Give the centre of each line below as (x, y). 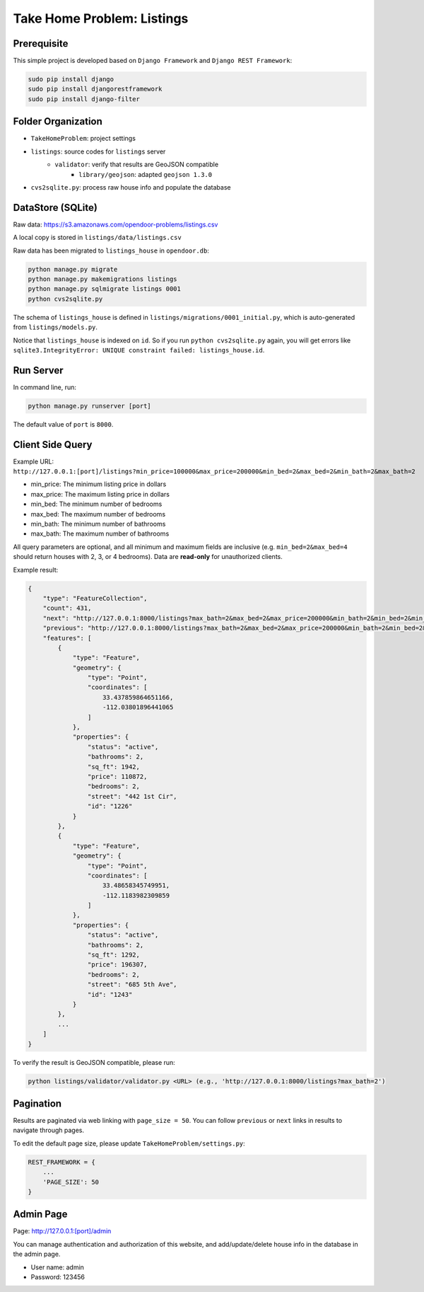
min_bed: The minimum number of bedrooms (96, 504)
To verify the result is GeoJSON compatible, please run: (94, 1062)
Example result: (36, 570)
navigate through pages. (49, 1130)
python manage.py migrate (73, 269)
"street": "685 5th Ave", (132, 985)
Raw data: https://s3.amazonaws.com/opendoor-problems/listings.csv (116, 224)
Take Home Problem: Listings (101, 18)
